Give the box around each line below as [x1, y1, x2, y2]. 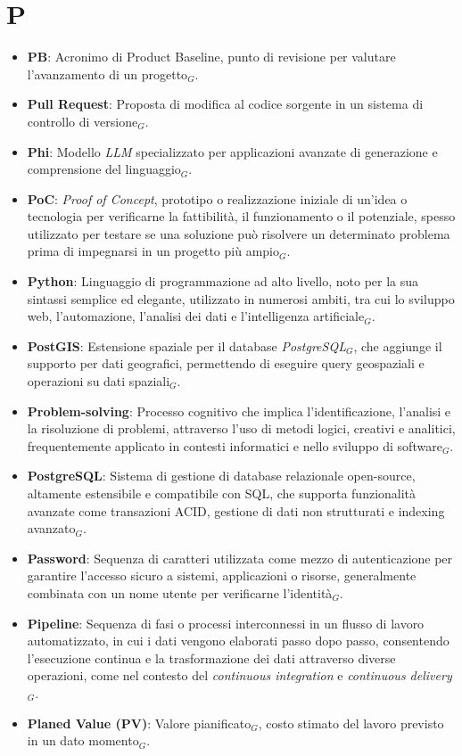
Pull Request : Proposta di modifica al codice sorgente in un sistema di [27, 94, 424, 113]
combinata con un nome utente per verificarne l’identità [27, 583, 333, 602]
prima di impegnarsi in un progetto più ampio [27, 242, 279, 260]
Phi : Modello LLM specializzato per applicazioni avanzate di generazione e [27, 142, 438, 160]
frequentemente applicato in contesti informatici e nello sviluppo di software [27, 436, 442, 455]
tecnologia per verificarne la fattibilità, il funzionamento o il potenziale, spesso [27, 207, 456, 226]
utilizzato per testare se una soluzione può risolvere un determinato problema [27, 224, 450, 242]
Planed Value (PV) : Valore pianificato [27, 713, 252, 732]
